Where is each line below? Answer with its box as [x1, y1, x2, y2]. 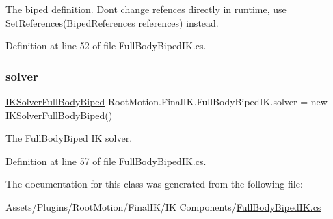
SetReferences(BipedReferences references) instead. [5, 15, 219, 29]
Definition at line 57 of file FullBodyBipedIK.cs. [5, 153, 207, 168]
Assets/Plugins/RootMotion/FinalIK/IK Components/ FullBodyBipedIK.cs [5, 199, 321, 214]
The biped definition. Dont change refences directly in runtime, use [5, 2, 287, 16]
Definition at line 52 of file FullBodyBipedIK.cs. [5, 38, 207, 53]
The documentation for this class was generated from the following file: [5, 177, 303, 191]
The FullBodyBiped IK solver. [5, 131, 133, 145]
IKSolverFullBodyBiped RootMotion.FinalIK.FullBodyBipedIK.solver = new [5, 94, 328, 108]
